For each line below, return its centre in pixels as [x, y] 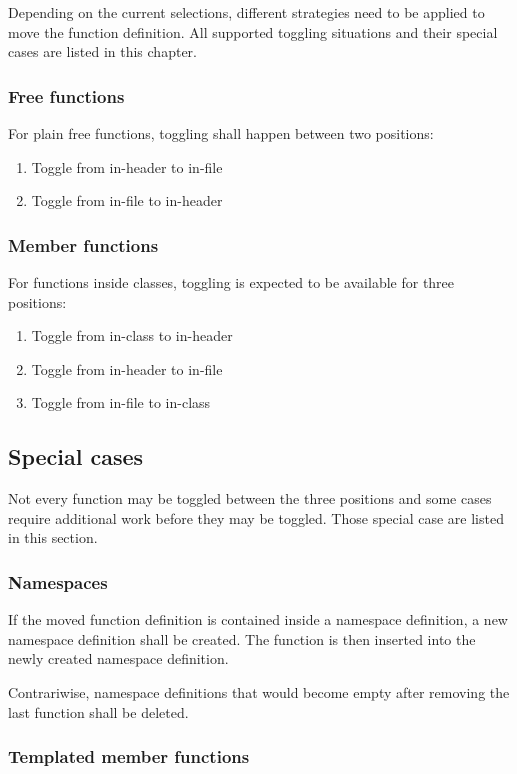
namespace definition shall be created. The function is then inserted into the [242, 638]
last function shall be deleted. [98, 711]
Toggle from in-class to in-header [132, 335]
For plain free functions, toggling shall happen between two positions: [221, 133]
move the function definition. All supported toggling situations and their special [253, 31]
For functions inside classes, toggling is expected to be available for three [231, 282]
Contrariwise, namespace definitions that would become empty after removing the [259, 691]
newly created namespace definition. [118, 658]
